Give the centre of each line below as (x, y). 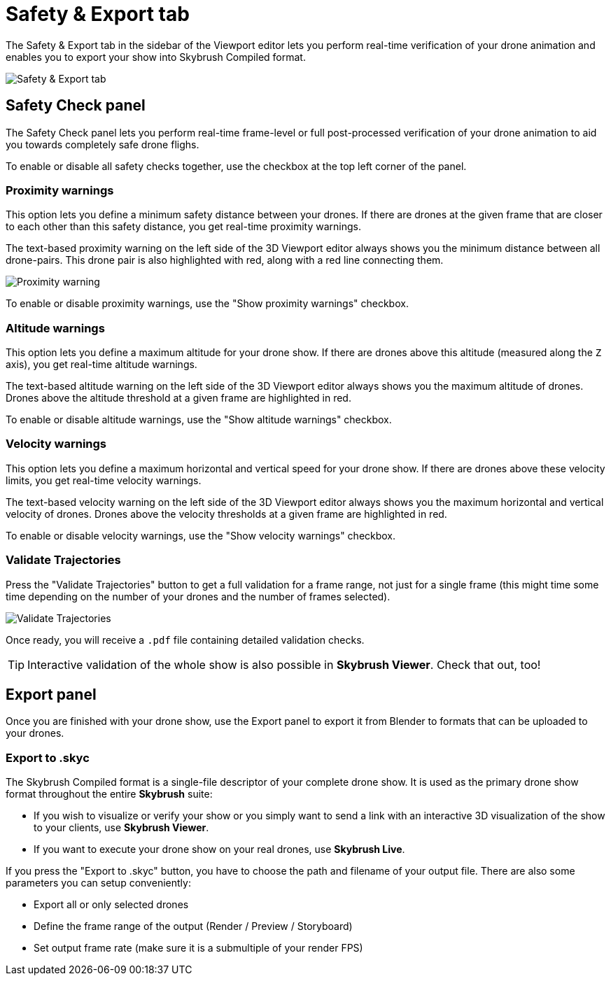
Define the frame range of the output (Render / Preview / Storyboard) (193, 926)
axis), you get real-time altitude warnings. (101, 365)
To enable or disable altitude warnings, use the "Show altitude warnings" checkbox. (199, 420)
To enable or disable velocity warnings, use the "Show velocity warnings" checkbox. (201, 535)
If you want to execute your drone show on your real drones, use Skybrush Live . (219, 849)
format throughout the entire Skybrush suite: (109, 794)
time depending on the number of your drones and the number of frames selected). (198, 596)
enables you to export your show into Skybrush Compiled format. (156, 57)
